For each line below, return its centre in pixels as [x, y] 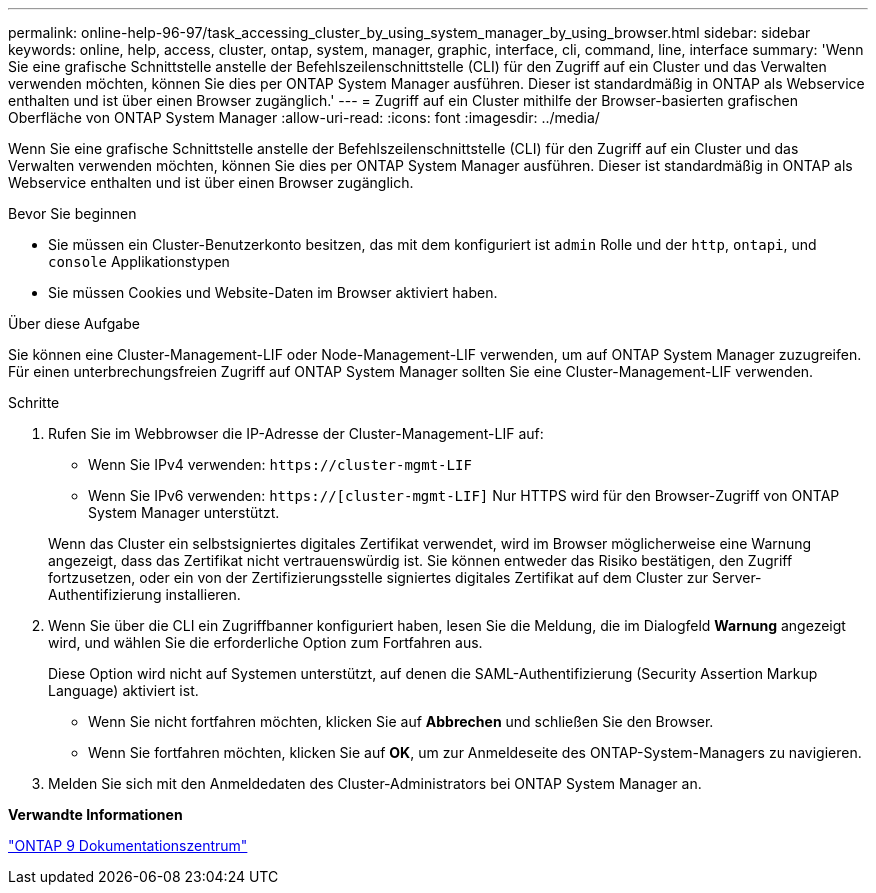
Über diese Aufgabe [74, 323]
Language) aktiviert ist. [123, 690]
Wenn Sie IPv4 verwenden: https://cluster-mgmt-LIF [280, 464]
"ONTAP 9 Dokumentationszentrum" [128, 845]
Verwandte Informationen [95, 814]
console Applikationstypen [139, 261]
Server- [737, 577]
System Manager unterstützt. [184, 512]
